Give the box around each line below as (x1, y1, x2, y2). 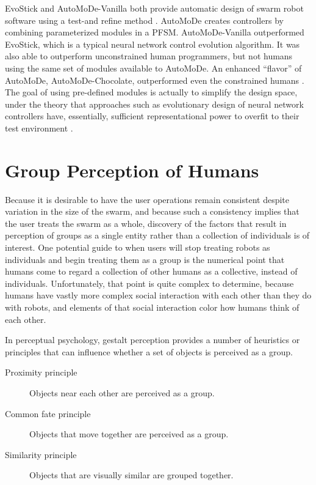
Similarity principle (5, 448, 77, 461)
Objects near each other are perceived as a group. (29, 386, 215, 399)
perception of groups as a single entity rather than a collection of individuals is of (5, 229, 310, 242)
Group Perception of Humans (5, 157, 259, 182)
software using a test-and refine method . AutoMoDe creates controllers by (5, 13, 284, 26)
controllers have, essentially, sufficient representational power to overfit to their (5, 109, 300, 122)
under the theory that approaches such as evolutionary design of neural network (5, 97, 304, 110)
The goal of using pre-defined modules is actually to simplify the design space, (5, 86, 298, 98)
